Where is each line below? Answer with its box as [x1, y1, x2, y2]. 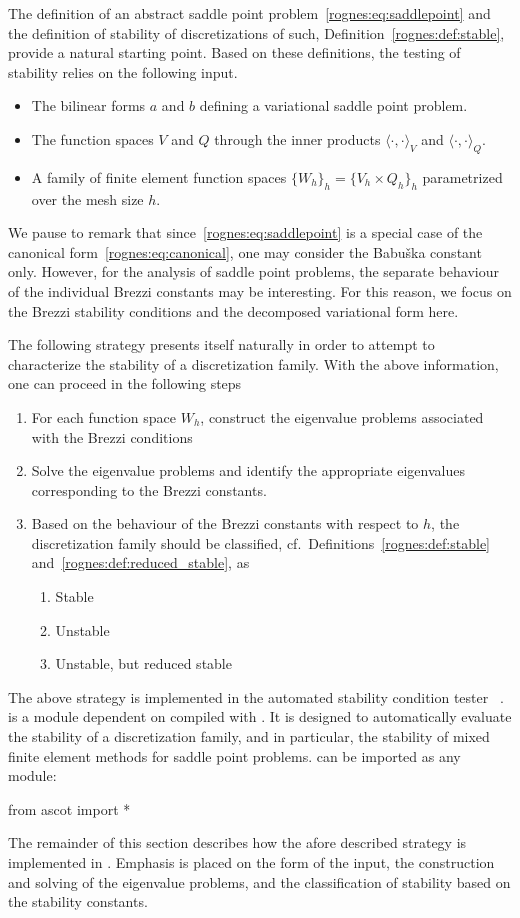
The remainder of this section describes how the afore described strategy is [8, 832, 467, 853]
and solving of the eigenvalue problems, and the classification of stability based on [8, 871, 511, 892]
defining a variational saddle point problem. [199, 95, 468, 116]
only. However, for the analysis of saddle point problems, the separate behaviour [8, 261, 499, 282]
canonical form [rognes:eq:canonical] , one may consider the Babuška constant [8, 241, 482, 262]
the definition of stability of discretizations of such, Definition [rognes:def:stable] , [8, 22, 505, 43]
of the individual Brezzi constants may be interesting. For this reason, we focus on [8, 280, 512, 301]
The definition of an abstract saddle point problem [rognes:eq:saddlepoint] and [8, 3, 491, 23]
